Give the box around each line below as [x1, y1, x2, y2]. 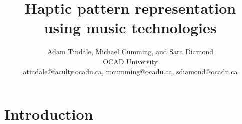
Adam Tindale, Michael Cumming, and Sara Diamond [47, 46, 213, 57]
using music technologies [44, 17, 217, 38]
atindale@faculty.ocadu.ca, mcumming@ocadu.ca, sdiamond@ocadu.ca [23, 66, 238, 76]
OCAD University [103, 56, 158, 66]
